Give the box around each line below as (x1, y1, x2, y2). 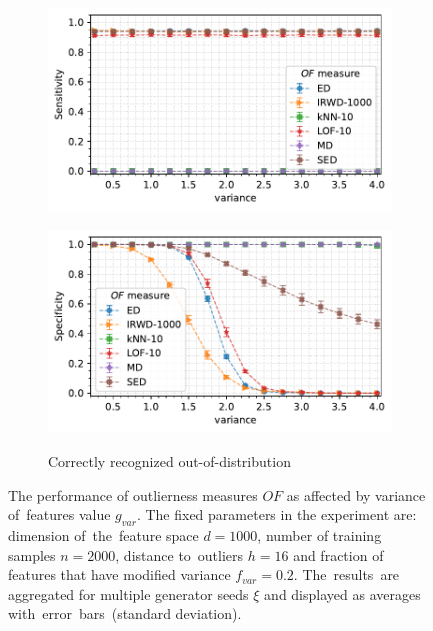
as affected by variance (286, 484, 426, 505)
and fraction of (293, 544, 384, 565)
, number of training (257, 524, 382, 545)
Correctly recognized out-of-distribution (48, 450, 291, 471)
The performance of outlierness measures (8, 484, 258, 505)
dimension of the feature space (8, 524, 199, 545)
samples (8, 544, 56, 565)
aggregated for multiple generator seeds (8, 583, 249, 604)
